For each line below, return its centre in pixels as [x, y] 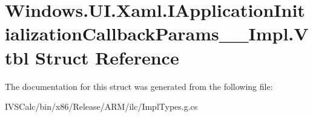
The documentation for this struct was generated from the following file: [139, 86]
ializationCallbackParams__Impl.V [157, 33]
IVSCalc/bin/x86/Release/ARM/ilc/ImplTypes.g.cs [101, 106]
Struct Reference [107, 57]
